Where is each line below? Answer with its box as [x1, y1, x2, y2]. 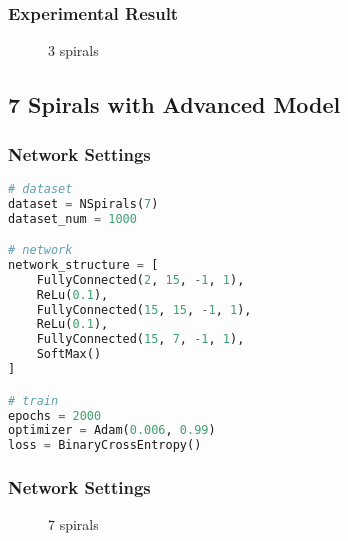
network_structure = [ [8, 257, 159, 272]
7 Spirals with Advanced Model [8, 89, 341, 120]
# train [8, 393, 59, 408]
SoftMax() [36, 347, 102, 362]
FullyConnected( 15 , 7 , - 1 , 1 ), [36, 332, 245, 347]
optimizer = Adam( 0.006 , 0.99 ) [8, 423, 216, 438]
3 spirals [48, 40, 99, 61]
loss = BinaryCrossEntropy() [8, 438, 202, 453]
